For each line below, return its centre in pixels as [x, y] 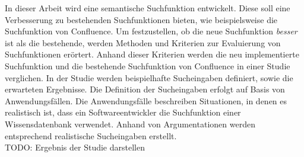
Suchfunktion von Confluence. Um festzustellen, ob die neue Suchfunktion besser [151, 31]
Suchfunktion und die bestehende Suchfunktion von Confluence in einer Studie [148, 65]
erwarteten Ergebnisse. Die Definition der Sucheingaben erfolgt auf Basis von [145, 89]
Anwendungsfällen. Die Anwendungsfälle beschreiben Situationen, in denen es [146, 100]
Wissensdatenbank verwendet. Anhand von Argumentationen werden [130, 124]
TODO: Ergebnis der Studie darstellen [75, 147]
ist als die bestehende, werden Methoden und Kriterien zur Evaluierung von [143, 42]
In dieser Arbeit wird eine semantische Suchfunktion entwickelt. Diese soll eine [148, 8]
